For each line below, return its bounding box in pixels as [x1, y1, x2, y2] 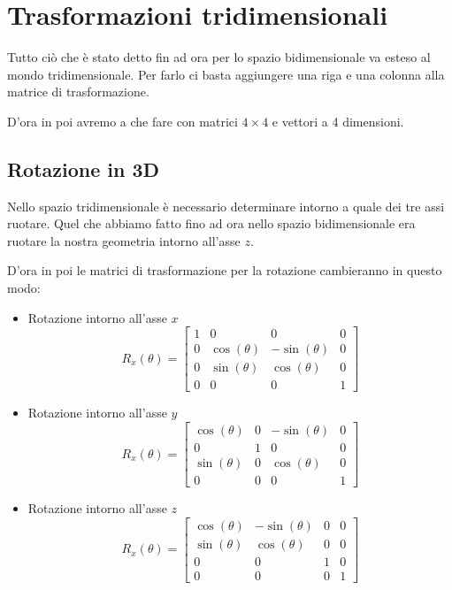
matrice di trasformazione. [7, 82, 149, 101]
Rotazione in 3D [7, 155, 160, 182]
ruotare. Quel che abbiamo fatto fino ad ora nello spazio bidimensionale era [7, 214, 416, 233]
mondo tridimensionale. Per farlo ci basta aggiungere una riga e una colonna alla [7, 65, 445, 83]
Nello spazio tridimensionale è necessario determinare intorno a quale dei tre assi [7, 196, 445, 215]
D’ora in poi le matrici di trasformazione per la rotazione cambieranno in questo [7, 261, 442, 280]
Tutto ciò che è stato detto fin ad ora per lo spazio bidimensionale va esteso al [7, 48, 431, 66]
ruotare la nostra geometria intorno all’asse [7, 231, 241, 249]
